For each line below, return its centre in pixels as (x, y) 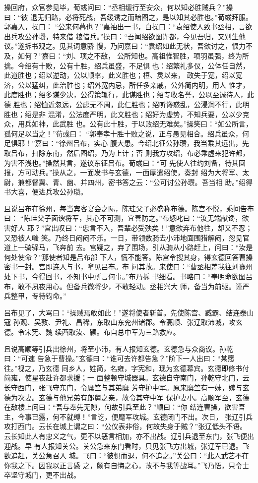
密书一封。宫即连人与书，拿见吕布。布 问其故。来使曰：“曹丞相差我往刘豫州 (129, 267)
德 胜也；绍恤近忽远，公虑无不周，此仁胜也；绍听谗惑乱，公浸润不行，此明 (127, 104)
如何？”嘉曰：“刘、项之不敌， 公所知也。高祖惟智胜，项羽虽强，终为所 (133, 55)
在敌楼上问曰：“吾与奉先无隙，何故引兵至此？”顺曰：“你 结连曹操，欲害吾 (125, 407)
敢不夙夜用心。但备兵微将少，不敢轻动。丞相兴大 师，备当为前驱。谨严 (133, 286)
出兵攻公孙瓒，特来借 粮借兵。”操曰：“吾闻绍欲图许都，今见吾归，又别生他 (125, 36)
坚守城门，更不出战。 (45, 475)
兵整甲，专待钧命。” (35, 296)
